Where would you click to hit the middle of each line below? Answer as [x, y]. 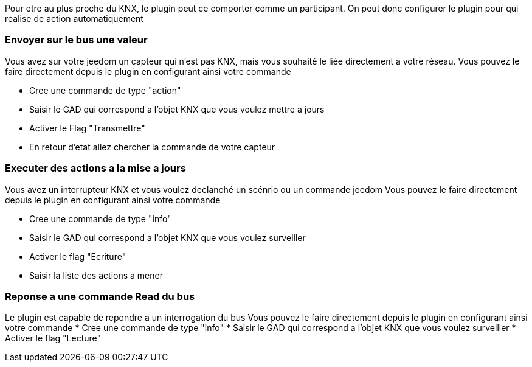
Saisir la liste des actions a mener [96, 275]
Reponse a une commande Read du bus [100, 296]
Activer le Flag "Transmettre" [87, 128]
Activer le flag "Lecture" [53, 338]
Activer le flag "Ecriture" [78, 256]
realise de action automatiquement [74, 19]
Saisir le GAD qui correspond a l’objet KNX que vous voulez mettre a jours [177, 109]
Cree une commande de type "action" [105, 90]
